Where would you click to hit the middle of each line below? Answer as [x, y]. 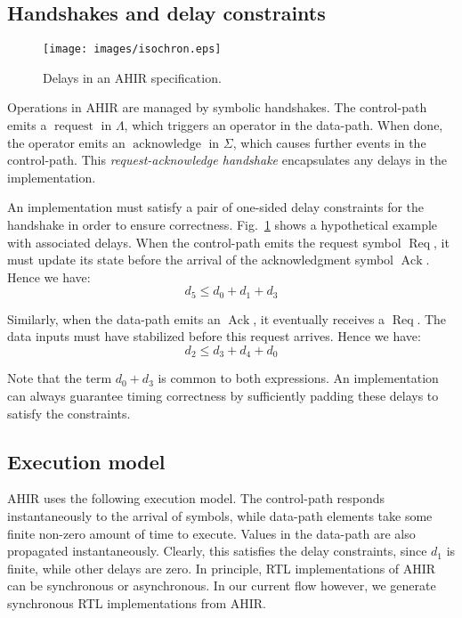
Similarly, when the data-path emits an [114, 318]
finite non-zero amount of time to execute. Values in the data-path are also [211, 533]
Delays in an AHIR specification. [132, 77]
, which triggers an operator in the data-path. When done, [284, 125]
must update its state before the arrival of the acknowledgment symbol [201, 260]
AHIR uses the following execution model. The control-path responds [196, 498]
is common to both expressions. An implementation [298, 378]
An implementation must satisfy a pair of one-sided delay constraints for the [216, 207]
